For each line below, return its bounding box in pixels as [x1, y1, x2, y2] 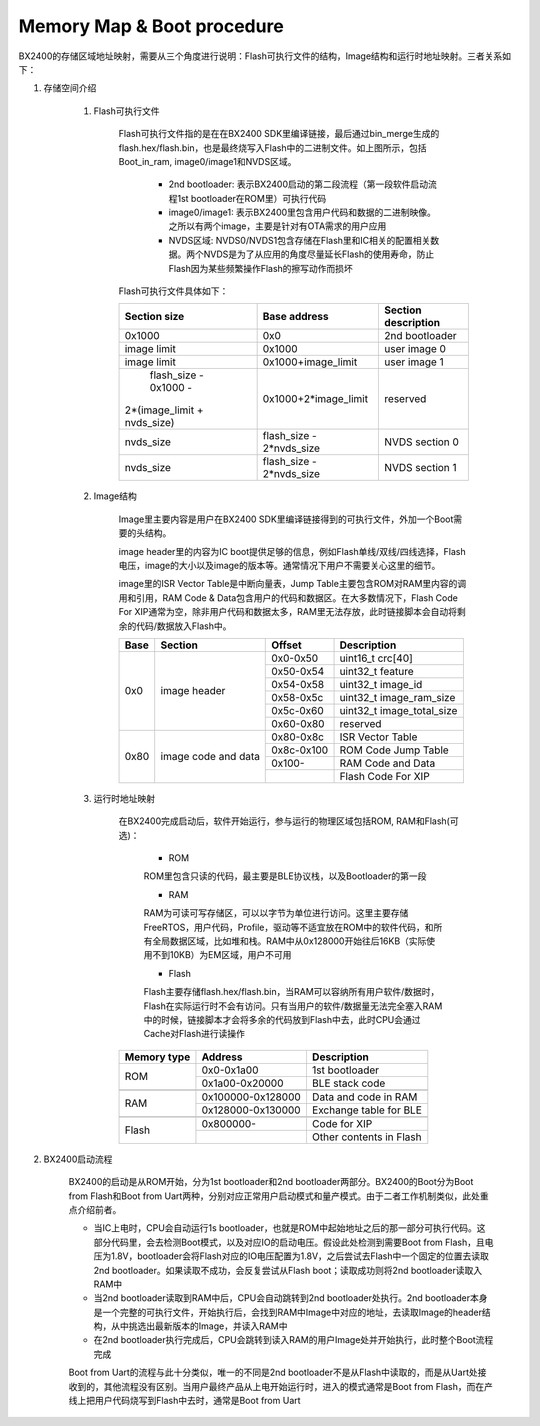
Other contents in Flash [311, 1130, 422, 1144]
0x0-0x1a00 [201, 1063, 259, 1077]
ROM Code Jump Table [339, 743, 449, 757]
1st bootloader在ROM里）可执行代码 [176, 192, 327, 204]
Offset [271, 638, 302, 652]
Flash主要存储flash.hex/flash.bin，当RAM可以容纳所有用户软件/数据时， [143, 986, 440, 998]
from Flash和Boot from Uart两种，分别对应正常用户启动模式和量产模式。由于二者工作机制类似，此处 [68, 1190, 480, 1202]
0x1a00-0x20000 [201, 1076, 284, 1090]
